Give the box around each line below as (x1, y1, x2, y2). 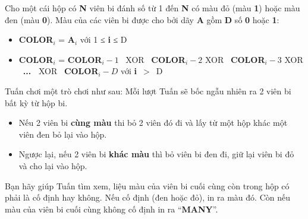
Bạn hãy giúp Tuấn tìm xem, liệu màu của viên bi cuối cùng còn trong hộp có (5, 179, 290, 192)
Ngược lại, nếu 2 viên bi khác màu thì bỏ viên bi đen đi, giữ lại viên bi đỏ (18, 148, 294, 160)
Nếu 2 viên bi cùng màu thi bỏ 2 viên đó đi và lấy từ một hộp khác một (18, 116, 288, 129)
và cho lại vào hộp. (18, 159, 87, 172)
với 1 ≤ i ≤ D (80, 33, 127, 46)
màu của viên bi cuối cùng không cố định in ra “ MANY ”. (5, 202, 218, 215)
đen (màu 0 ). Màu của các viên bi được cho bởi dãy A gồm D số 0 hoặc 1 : (5, 13, 279, 26)
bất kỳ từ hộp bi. (5, 96, 68, 109)
